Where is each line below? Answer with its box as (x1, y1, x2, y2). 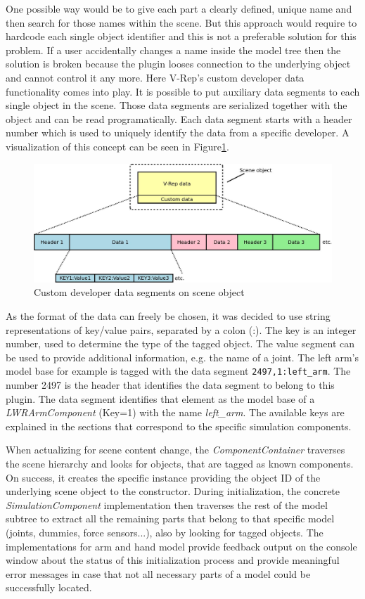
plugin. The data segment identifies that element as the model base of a (6, 391, 315, 406)
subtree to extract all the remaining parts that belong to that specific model (6, 511, 335, 526)
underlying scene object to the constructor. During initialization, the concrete (6, 484, 340, 498)
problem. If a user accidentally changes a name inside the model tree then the (6, 42, 341, 57)
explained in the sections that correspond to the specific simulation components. (6, 418, 352, 433)
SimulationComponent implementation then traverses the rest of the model (6, 497, 328, 512)
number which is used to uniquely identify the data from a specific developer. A (6, 125, 350, 140)
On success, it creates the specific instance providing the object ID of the (6, 470, 321, 484)
